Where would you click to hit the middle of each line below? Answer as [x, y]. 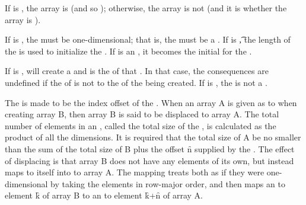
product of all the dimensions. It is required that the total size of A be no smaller [153, 137]
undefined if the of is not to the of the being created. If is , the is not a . [136, 82]
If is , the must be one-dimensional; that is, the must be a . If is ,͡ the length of [148, 39]
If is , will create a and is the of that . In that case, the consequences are [137, 71]
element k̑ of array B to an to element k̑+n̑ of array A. [104, 195]
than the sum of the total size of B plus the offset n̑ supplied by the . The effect [150, 148]
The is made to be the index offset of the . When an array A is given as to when [151, 102]
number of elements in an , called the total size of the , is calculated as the [141, 125]
